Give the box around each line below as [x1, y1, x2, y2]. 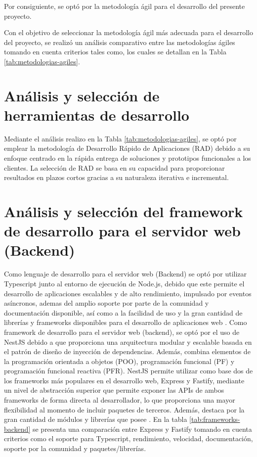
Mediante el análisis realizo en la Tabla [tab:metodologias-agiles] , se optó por [4, 133, 237, 143]
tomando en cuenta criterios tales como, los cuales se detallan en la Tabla [4, 46, 226, 57]
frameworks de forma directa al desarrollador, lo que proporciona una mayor [4, 395, 235, 405]
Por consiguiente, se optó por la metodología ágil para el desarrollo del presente [4, 1, 245, 11]
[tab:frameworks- [189, 414, 240, 424]
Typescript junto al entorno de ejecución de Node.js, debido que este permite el [4, 278, 245, 288]
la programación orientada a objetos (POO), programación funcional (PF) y [4, 356, 235, 366]
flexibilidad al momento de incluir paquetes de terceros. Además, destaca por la [4, 404, 245, 414]
